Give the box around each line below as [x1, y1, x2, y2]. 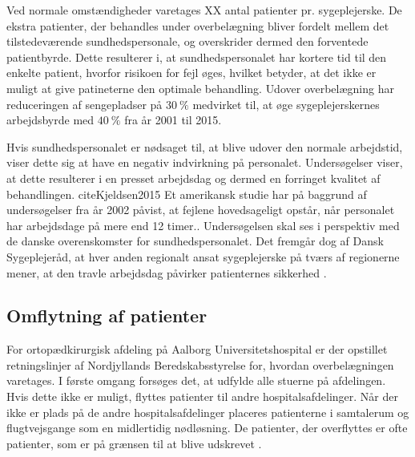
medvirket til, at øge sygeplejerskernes [192, 95, 380, 112]
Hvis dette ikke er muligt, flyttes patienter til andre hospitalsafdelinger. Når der [6, 388, 399, 405]
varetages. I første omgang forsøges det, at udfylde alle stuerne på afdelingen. [6, 372, 386, 389]
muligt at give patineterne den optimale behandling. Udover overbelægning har [6, 79, 394, 96]
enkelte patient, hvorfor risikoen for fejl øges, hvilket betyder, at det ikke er [6, 64, 377, 81]
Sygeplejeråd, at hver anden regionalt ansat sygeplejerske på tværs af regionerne [6, 248, 400, 265]
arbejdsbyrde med [6, 111, 95, 128]
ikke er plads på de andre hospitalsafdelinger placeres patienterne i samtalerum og [6, 403, 409, 420]
